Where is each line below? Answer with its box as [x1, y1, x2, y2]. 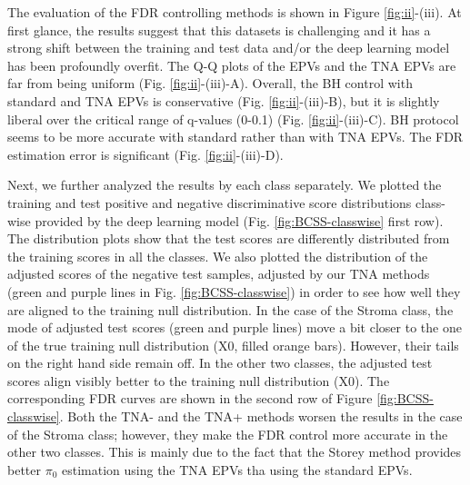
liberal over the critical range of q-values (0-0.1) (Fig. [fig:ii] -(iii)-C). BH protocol [7, 109, 459, 128]
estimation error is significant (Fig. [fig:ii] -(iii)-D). [7, 144, 284, 163]
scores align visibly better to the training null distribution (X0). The [7, 371, 390, 390]
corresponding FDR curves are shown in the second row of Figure [7, 389, 373, 408]
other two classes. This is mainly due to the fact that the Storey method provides [7, 442, 462, 461]
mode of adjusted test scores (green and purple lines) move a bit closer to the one [7, 318, 462, 337]
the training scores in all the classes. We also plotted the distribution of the [7, 246, 428, 265]
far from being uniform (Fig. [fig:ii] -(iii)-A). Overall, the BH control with [7, 74, 413, 93]
